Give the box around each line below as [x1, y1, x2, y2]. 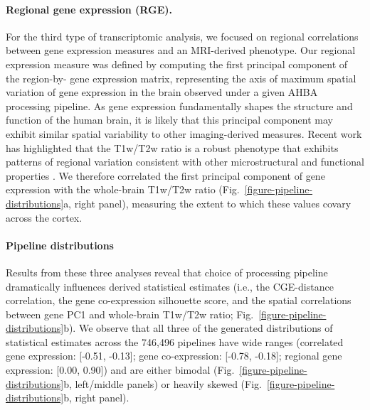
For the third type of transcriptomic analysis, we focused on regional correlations [6, 28, 359, 43]
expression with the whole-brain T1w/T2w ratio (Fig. [6, 182, 240, 197]
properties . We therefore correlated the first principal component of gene [6, 168, 325, 183]
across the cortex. [6, 210, 83, 225]
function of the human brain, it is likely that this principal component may [6, 112, 333, 127]
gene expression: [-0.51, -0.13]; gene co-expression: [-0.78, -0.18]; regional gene [6, 348, 342, 363]
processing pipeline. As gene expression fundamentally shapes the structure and [6, 98, 353, 113]
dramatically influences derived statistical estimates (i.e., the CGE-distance [6, 279, 334, 293]
